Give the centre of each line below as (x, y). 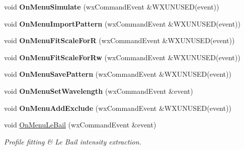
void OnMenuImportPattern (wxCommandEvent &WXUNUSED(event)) (122, 23)
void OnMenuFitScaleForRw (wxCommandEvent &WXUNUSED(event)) (122, 57)
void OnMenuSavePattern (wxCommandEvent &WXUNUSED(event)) (118, 74)
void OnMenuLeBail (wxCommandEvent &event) (80, 125)
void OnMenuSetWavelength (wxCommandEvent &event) (99, 91)
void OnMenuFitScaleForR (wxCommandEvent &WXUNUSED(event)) (119, 40)
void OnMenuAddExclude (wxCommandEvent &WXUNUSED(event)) (118, 108)
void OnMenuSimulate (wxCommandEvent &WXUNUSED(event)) (112, 7)
